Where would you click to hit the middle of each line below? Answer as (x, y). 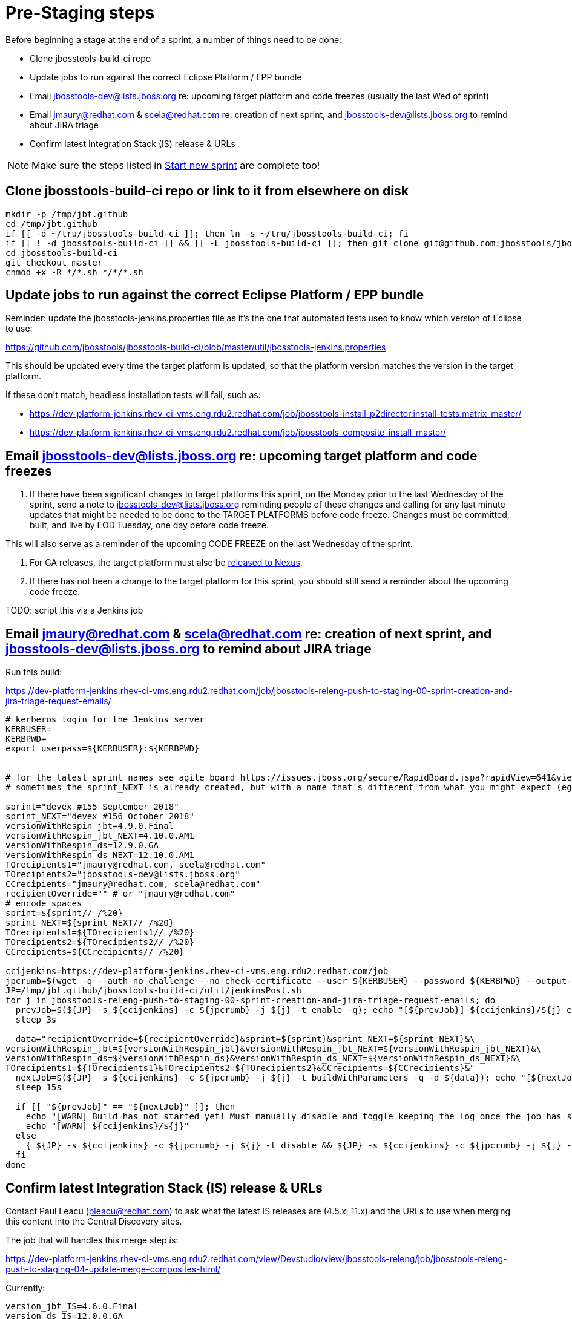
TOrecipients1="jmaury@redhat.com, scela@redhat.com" (136, 865)
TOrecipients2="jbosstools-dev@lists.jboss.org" (123, 875)
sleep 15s (38, 1088)
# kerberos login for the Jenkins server (105, 720)
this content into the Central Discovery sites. (94, 1221)
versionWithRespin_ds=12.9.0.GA (82, 846)
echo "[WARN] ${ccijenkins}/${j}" (107, 1126)
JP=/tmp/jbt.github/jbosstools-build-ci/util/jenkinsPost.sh (153, 991)
